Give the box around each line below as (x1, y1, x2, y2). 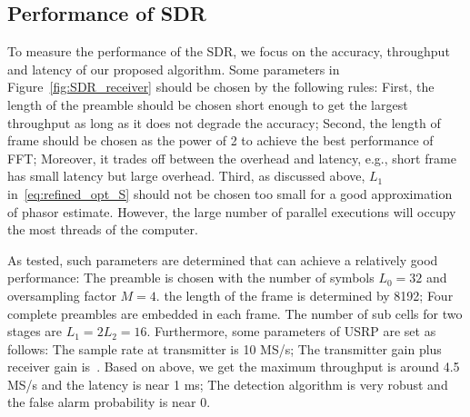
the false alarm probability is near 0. (7, 392, 211, 412)
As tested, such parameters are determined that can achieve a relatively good (7, 250, 438, 269)
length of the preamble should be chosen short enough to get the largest (7, 94, 408, 114)
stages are (7, 322, 63, 341)
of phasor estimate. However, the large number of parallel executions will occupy (7, 202, 456, 221)
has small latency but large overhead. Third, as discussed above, (7, 166, 365, 185)
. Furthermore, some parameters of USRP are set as (146, 322, 436, 341)
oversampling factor (7, 285, 116, 304)
